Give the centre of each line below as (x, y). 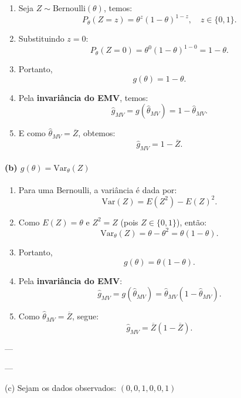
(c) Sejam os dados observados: (61, 387)
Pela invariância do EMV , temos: (83, 97)
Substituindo (41, 38)
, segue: (86, 316)
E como (32, 133)
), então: (192, 222)
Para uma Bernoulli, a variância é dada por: (98, 189)
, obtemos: (97, 133)
